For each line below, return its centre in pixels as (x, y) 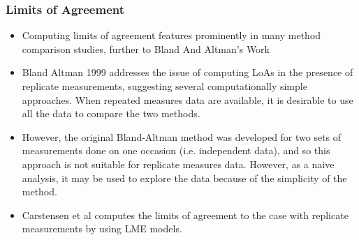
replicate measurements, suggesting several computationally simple (164, 86)
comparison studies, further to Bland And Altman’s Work (146, 48)
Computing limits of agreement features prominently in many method (171, 35)
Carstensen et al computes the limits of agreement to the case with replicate (185, 215)
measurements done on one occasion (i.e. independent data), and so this (176, 150)
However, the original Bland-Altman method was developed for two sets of (182, 136)
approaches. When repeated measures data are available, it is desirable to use (188, 99)
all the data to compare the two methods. (111, 113)
